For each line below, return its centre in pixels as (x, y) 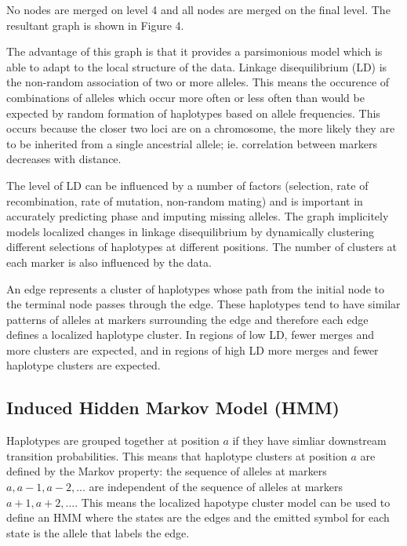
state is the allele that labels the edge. (98, 532)
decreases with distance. (64, 159)
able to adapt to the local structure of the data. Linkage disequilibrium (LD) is (197, 66)
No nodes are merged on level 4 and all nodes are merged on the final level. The (198, 9)
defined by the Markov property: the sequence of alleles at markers (167, 471)
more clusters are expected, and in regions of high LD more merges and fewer (193, 349)
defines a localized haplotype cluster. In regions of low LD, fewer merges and (191, 335)
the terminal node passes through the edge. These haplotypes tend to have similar (203, 304)
